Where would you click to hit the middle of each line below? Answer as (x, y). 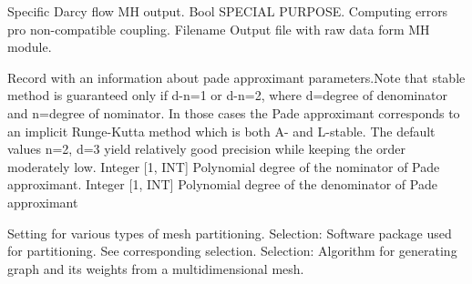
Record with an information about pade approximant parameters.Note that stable (236, 77)
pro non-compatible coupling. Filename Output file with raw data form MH (219, 29)
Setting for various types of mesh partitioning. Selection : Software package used (230, 233)
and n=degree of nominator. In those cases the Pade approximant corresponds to (234, 112)
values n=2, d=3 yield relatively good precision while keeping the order (207, 149)
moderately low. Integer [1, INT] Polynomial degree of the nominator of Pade (224, 166)
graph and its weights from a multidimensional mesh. (156, 268)
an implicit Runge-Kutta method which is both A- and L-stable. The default (221, 131)
